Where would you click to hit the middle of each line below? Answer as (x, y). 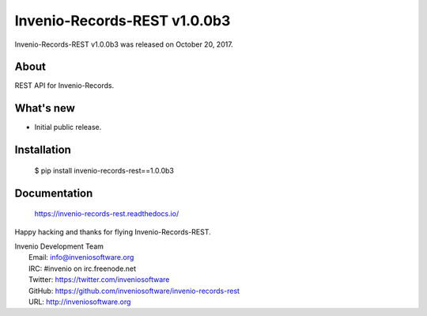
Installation (43, 150)
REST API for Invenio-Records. (64, 86)
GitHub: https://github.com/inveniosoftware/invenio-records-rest (134, 291)
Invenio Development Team (59, 246)
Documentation (54, 193)
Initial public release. (68, 128)
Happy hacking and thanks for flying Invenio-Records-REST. (113, 232)
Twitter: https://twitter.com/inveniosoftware (99, 280)
